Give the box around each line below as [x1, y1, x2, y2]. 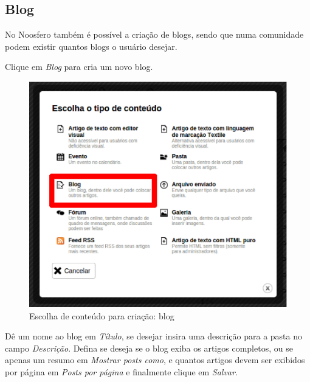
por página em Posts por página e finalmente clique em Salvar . [5, 365, 238, 378]
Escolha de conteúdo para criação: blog [29, 309, 174, 322]
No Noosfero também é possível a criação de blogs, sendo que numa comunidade [5, 28, 304, 41]
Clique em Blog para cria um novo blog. [5, 60, 153, 73]
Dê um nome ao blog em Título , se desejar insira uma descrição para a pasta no [5, 330, 303, 342]
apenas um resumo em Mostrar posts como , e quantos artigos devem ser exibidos [5, 353, 305, 366]
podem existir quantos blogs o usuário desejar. [5, 40, 177, 52]
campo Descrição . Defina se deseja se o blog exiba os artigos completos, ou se [5, 341, 293, 354]
